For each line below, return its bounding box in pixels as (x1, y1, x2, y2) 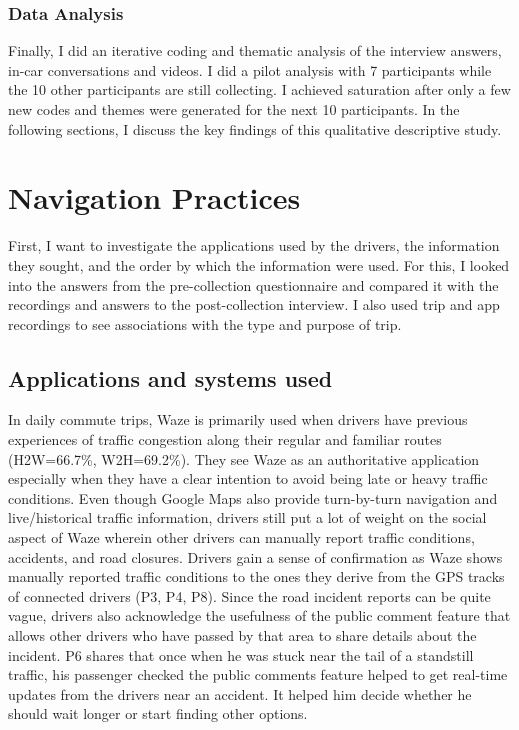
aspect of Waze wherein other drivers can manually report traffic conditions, (8, 527, 475, 548)
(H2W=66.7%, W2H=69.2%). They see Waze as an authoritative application (8, 448, 480, 469)
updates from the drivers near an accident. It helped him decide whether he (8, 683, 472, 704)
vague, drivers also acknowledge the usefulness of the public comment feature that (8, 605, 511, 626)
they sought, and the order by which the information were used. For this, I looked (8, 254, 510, 275)
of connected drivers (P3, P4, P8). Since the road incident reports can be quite (8, 585, 491, 606)
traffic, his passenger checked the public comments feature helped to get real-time (8, 664, 508, 685)
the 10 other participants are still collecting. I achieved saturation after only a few (8, 79, 511, 100)
